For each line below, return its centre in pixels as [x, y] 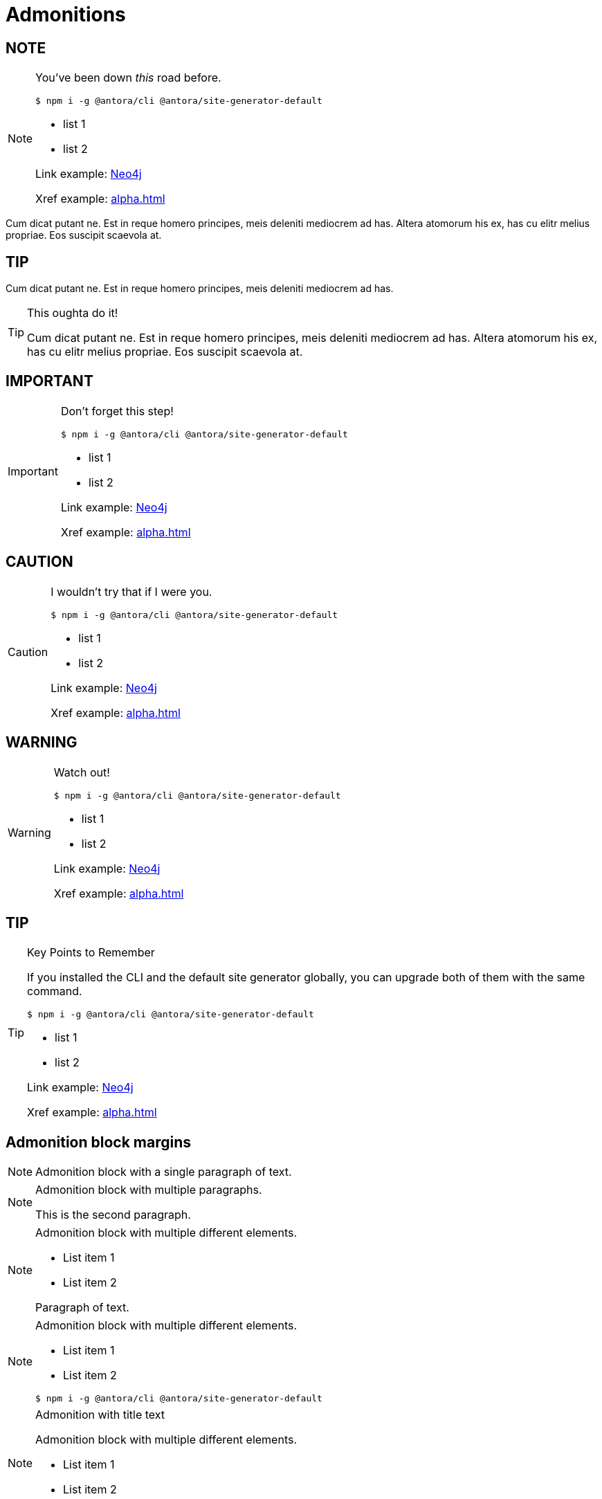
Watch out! [82, 772]
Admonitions [66, 15]
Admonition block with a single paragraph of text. [164, 1172]
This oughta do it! [73, 313]
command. [55, 991]
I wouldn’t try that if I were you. [131, 591]
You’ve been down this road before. [128, 78]
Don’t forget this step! [117, 411]
